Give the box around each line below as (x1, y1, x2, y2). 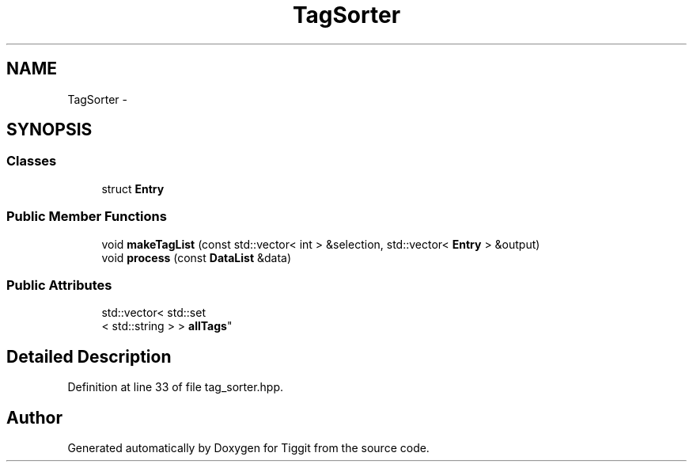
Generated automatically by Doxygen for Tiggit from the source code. (67, 441, 430, 455)
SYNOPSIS (6, 120, 93, 140)
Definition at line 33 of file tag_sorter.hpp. (67, 380, 284, 394)
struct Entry (101, 181, 165, 196)
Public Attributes (6, 276, 112, 293)
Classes (6, 153, 57, 169)
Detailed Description (6, 346, 172, 367)
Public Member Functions (6, 208, 167, 225)
